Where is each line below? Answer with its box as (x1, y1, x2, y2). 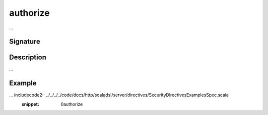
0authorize (61, 101, 83, 107)
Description (9, 53, 47, 62)
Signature (9, 38, 41, 46)
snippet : (21, 101, 40, 107)
